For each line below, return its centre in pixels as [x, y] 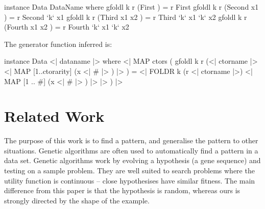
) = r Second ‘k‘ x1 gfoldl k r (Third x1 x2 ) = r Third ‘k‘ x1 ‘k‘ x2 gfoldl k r [126, 17]
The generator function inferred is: [58, 44]
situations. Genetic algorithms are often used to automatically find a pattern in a [131, 150]
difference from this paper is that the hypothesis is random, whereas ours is [122, 190]
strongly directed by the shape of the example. [77, 200]
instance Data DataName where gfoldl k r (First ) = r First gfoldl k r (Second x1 [131, 7]
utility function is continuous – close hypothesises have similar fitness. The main [130, 180]
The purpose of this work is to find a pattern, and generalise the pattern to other [131, 140]
